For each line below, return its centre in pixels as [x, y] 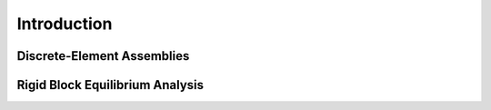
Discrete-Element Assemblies [103, 56]
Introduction [65, 24]
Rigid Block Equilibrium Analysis [110, 85]
